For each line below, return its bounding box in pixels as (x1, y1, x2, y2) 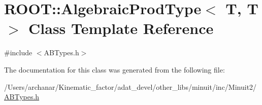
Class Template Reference (28, 18, 214, 39)
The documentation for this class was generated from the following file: (4, 64, 225, 75)
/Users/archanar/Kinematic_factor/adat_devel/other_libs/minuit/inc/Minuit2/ (4, 81, 257, 92)
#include (4, 47, 32, 58)
